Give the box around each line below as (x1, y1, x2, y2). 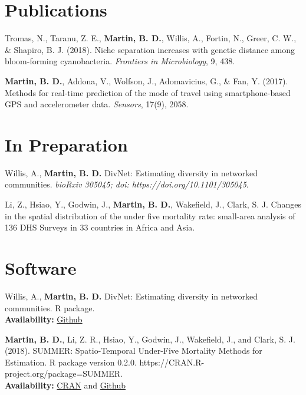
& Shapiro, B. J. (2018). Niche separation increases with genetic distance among (5, 43, 295, 55)
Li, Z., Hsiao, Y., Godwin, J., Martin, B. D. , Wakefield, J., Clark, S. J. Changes (5, 198, 301, 210)
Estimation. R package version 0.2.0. (5, 355, 137, 368)
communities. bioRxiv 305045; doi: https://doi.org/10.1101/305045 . (5, 178, 249, 190)
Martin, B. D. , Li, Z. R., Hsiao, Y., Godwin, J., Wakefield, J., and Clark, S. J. (5, 333, 295, 345)
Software (5, 255, 77, 279)
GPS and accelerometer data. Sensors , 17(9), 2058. (5, 98, 189, 110)
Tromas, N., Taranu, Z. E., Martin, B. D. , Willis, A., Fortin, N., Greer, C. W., (5, 32, 297, 44)
